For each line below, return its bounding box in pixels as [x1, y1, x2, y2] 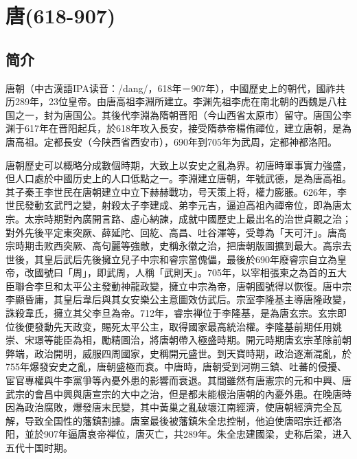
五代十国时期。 [5, 440, 73, 455]
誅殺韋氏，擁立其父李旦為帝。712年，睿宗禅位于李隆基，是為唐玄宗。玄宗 [5, 306, 337, 320]
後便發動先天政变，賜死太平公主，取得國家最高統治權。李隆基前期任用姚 [14, 319, 342, 333]
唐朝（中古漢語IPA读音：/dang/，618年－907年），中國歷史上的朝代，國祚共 [5, 80, 345, 95]
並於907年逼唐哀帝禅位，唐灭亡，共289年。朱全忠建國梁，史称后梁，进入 [24, 427, 352, 441]
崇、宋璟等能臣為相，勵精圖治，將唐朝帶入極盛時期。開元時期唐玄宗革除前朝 [5, 333, 352, 347]
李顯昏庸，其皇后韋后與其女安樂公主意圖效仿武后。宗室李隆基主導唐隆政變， [5, 292, 352, 306]
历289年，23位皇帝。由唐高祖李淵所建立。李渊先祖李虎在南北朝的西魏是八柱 [5, 94, 347, 109]
